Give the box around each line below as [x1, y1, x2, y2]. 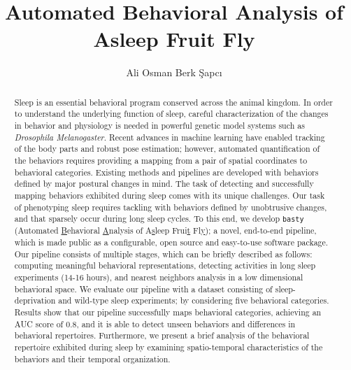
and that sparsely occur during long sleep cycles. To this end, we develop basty [14, 213, 304, 225]
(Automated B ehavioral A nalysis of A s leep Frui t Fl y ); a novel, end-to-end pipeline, [14, 225, 317, 236]
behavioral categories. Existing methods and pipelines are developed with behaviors [14, 166, 319, 178]
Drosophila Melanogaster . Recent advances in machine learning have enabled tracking [14, 131, 325, 143]
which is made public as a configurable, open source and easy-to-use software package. [14, 236, 329, 248]
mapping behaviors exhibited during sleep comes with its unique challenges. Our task [14, 189, 325, 201]
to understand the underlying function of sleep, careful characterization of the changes [14, 108, 329, 120]
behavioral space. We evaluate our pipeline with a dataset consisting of [14, 283, 273, 294]
